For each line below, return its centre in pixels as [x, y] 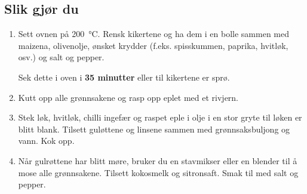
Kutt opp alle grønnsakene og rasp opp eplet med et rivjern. [128, 97]
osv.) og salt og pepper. [61, 57]
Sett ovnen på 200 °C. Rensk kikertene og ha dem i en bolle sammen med [153, 34]
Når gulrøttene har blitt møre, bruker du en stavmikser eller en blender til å [158, 160]
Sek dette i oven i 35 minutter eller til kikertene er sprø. [124, 77]
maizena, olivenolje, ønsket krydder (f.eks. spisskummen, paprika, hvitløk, [153, 45]
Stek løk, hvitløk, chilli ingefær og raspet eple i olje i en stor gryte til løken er [160, 117]
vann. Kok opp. [46, 141]
